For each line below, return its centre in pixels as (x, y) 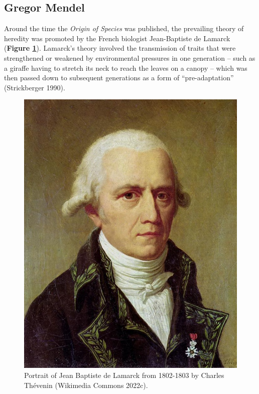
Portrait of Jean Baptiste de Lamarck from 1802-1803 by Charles (124, 375)
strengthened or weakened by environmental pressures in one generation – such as (130, 57)
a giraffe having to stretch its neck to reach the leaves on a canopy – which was (126, 68)
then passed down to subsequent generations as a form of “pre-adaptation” (119, 78)
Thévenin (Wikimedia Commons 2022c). (86, 385)
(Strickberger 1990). (35, 87)
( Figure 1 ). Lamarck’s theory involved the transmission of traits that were (120, 48)
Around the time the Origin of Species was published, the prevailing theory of (124, 28)
